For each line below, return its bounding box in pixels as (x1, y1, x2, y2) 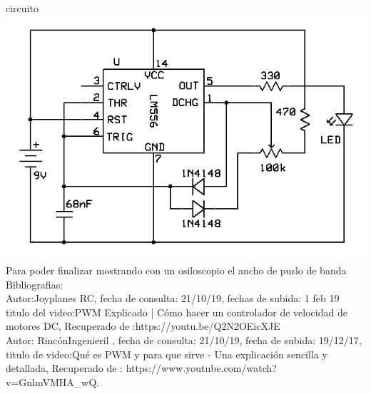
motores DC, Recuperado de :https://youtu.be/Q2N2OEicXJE (6, 318, 280, 333)
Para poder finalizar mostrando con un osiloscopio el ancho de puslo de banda (6, 263, 347, 278)
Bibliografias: (6, 276, 63, 291)
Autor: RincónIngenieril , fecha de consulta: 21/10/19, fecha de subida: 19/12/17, (6, 333, 362, 347)
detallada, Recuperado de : (6, 361, 123, 375)
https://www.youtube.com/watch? (126, 361, 277, 375)
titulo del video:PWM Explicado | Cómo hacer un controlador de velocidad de (6, 304, 347, 319)
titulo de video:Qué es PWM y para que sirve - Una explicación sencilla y (6, 346, 327, 361)
